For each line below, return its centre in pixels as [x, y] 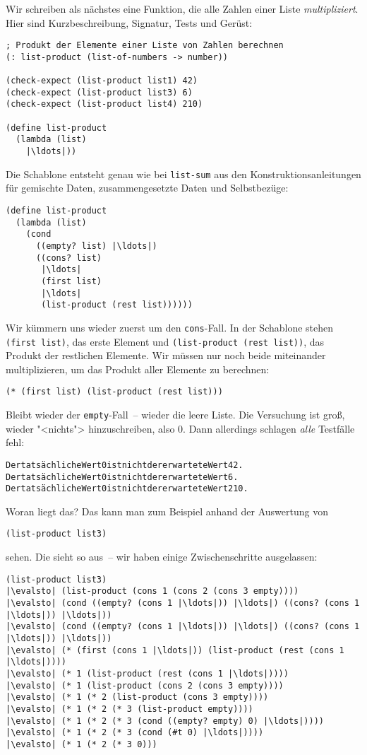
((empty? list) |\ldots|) [96, 246]
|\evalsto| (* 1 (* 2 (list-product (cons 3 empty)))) [137, 697]
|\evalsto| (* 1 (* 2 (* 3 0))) [82, 744]
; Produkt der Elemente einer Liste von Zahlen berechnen [145, 46]
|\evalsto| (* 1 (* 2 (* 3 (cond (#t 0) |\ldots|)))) [135, 733]
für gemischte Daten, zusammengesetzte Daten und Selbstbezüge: [147, 188]
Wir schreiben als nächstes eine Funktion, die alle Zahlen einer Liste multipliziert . [182, 8]
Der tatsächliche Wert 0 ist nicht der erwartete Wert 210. [127, 489]
